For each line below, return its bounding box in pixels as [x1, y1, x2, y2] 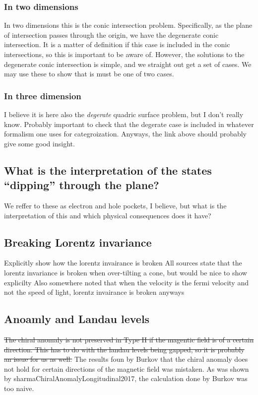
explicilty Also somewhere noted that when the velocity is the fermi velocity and [4, 277, 249, 287]
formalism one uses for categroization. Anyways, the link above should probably [4, 129, 247, 139]
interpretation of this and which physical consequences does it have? [4, 210, 211, 220]
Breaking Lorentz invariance [4, 234, 152, 250]
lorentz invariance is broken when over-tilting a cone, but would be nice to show [4, 267, 247, 277]
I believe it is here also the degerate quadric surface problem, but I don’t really [4, 109, 244, 119]
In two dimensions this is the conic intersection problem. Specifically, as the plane [4, 20, 253, 30]
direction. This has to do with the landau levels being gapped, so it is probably [4, 344, 245, 354]
